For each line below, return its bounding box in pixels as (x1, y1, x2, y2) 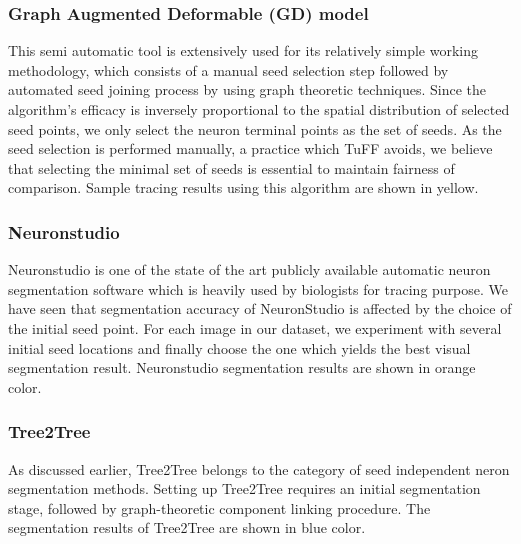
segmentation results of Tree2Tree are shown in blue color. (8, 517, 366, 538)
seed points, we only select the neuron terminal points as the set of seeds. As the (8, 118, 502, 139)
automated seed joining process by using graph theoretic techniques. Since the (8, 79, 487, 100)
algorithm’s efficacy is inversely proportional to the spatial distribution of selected (8, 99, 510, 119)
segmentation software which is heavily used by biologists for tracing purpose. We (8, 278, 509, 299)
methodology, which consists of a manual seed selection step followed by (8, 59, 449, 80)
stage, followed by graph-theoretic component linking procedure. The (8, 497, 431, 518)
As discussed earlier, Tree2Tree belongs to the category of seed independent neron (8, 458, 510, 479)
